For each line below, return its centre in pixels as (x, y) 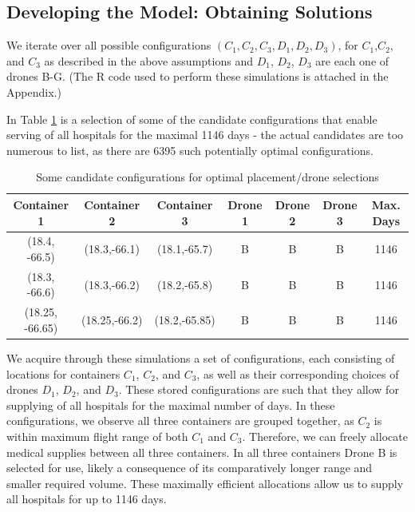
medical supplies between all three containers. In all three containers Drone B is (202, 452)
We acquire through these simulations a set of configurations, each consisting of (201, 357)
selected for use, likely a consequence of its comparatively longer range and (190, 468)
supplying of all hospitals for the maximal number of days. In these (171, 405)
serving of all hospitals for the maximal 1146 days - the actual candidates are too (205, 135)
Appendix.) (34, 91)
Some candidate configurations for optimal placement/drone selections (207, 177)
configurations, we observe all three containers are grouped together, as (180, 421)
